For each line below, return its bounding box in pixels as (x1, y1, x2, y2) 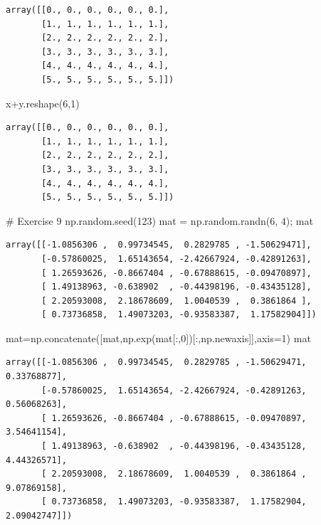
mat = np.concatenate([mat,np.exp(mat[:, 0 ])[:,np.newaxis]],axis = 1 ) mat (6, 330, 311, 345)
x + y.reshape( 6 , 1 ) (6, 95, 80, 110)
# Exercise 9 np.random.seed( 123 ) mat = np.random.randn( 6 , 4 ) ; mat (6, 213, 313, 228)
